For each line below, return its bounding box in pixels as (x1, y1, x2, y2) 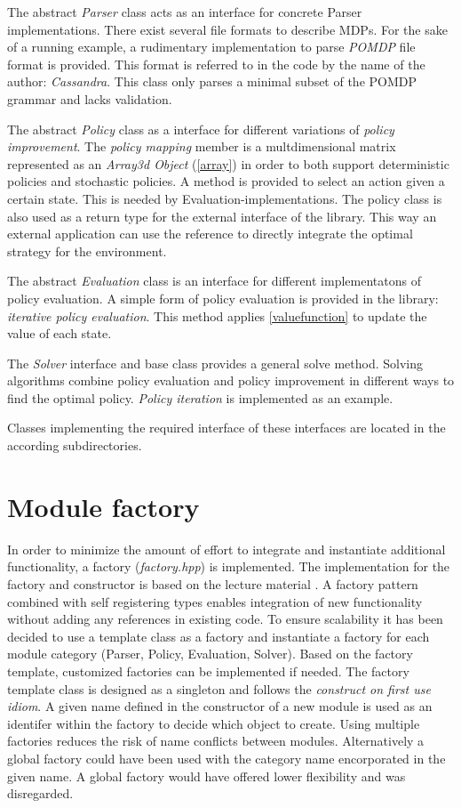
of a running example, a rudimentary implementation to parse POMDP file (7, 37, 416, 56)
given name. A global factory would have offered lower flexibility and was (7, 766, 406, 785)
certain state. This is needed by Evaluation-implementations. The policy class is (7, 189, 442, 207)
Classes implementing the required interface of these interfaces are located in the (7, 418, 446, 437)
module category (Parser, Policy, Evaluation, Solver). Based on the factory (7, 644, 413, 663)
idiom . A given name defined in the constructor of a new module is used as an (7, 697, 433, 715)
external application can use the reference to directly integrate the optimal (7, 224, 413, 243)
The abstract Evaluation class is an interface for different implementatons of (7, 271, 421, 290)
